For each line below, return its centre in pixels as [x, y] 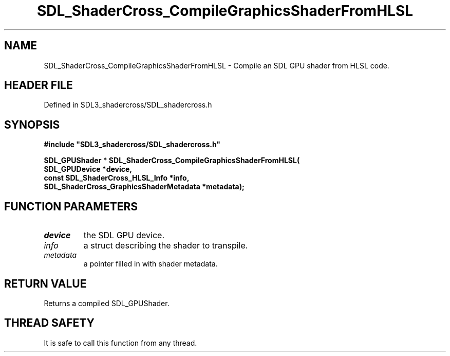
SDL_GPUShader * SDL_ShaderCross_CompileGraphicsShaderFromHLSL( [172, 161]
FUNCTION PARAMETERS [71, 206]
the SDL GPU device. [124, 235]
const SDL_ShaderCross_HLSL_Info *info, [117, 178]
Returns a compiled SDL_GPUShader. [107, 303]
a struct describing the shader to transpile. [166, 246]
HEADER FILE [39, 85]
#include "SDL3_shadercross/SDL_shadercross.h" [132, 145]
